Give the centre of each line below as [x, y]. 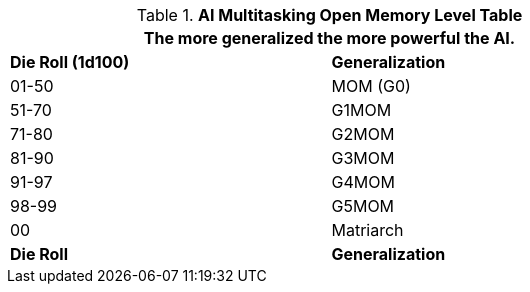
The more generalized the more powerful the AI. [329, 38]
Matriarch [367, 230]
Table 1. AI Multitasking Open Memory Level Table [329, 15]
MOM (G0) [371, 86]
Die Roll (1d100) [70, 62]
